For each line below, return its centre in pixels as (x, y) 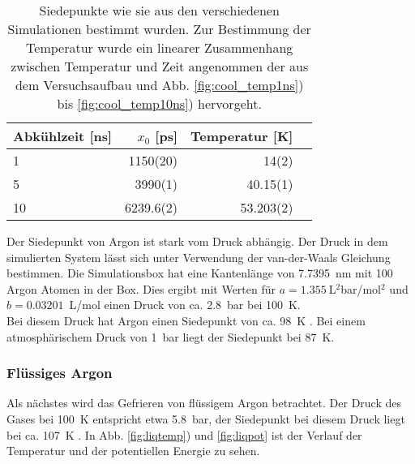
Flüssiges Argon (60, 373)
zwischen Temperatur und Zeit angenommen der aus (160, 66)
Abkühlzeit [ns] (63, 136)
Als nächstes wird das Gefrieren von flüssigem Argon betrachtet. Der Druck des (204, 403)
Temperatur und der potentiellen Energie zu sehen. (133, 451)
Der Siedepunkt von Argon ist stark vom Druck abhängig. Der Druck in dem (197, 241)
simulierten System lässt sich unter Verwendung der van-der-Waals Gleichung (199, 257)
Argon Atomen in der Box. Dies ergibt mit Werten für (141, 288)
